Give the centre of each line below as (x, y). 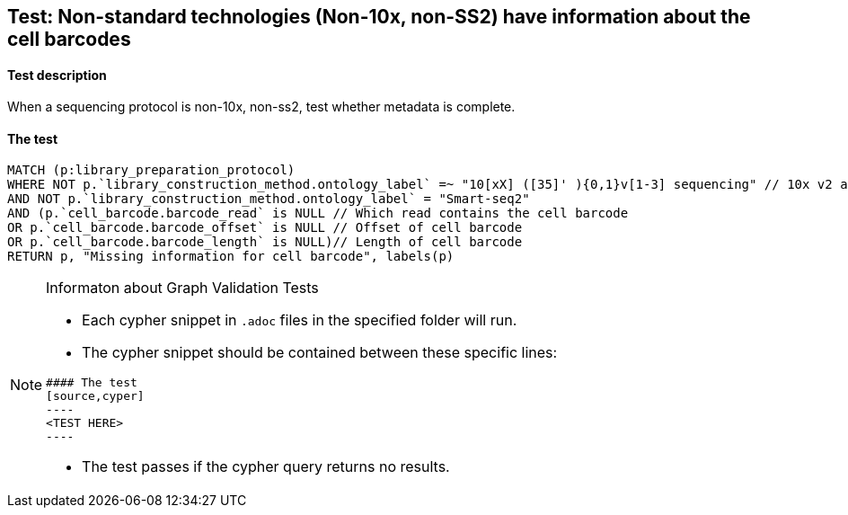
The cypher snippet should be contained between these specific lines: (320, 353)
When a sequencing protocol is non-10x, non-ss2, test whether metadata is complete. (261, 107)
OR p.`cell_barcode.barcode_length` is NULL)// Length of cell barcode (265, 242)
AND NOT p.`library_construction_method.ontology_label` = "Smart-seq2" (269, 199)
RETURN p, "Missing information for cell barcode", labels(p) (231, 257)
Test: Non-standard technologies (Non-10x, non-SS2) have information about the (379, 17)
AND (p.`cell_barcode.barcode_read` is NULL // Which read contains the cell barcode (318, 213)
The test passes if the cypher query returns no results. (266, 467)
